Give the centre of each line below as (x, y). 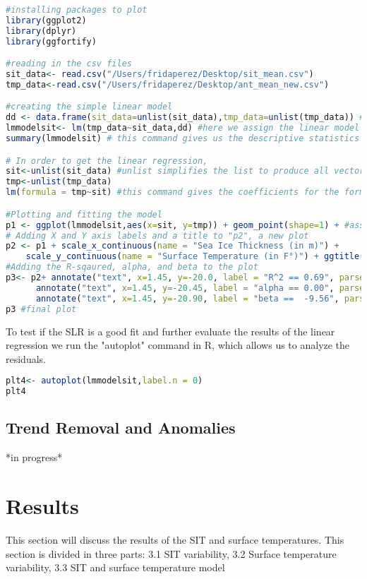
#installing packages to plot (77, 10)
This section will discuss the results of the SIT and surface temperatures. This (175, 539)
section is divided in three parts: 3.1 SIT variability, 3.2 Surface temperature (171, 553)
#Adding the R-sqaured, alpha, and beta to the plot (132, 267)
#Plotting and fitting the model (84, 214)
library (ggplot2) (46, 20)
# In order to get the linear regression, (107, 161)
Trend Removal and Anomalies (121, 428)
